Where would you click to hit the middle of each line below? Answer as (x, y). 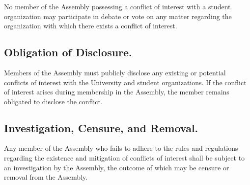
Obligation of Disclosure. (68, 52)
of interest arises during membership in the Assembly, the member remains (117, 92)
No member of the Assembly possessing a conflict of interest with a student (117, 6)
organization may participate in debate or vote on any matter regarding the (118, 16)
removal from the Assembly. (46, 177)
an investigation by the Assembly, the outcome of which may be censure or (117, 167)
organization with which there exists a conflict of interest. (91, 26)
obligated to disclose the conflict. (53, 101)
